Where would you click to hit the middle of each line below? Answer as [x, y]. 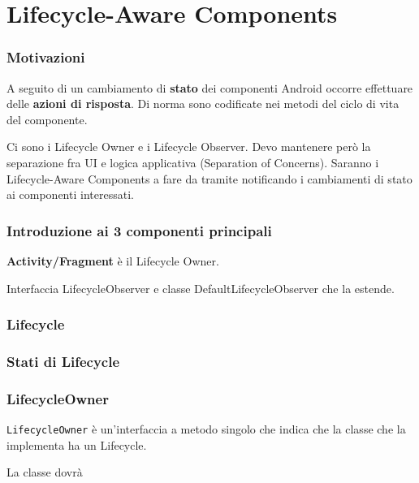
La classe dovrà [45, 472]
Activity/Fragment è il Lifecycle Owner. [113, 260]
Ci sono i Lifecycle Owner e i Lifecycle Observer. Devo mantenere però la [189, 147]
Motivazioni [46, 57]
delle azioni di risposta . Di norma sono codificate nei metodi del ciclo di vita [203, 103]
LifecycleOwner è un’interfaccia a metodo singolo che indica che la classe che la [206, 429]
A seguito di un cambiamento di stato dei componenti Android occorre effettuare [210, 87]
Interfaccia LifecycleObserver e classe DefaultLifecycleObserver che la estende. [201, 288]
